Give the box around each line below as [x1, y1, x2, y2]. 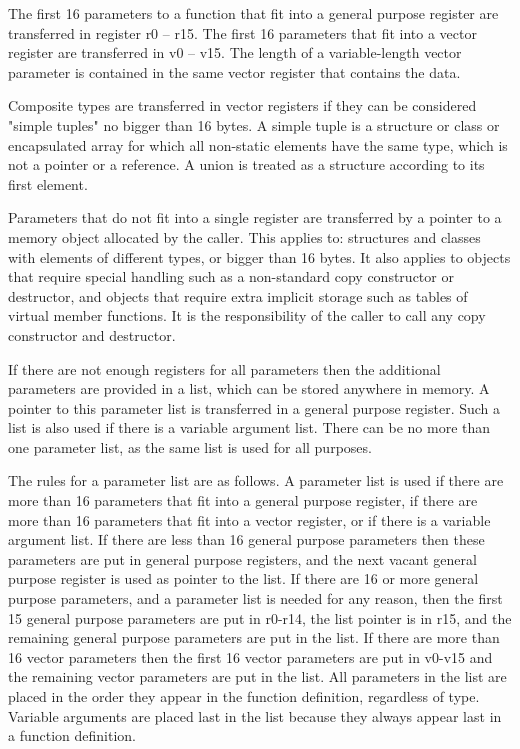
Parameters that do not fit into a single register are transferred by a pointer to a [8, 207, 502, 228]
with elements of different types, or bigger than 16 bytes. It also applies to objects [8, 246, 511, 267]
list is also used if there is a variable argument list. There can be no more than [8, 417, 491, 438]
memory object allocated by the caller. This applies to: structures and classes [8, 226, 481, 247]
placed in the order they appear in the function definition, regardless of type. [8, 686, 480, 706]
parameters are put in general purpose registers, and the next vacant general [8, 548, 477, 569]
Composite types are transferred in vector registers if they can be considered [8, 95, 477, 116]
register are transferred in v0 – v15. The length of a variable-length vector [8, 42, 462, 63]
